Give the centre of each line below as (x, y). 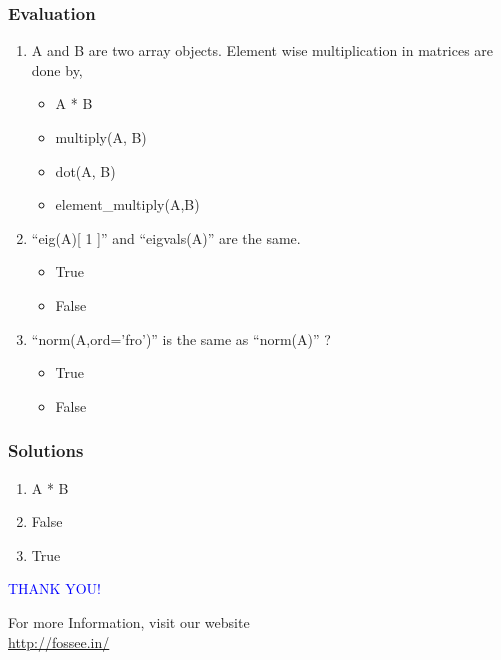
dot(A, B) (85, 170)
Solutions (46, 450)
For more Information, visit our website (129, 621)
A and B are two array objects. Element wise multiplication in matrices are (262, 50)
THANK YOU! (54, 588)
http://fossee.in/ (59, 641)
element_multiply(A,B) (127, 204)
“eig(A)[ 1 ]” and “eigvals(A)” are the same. (166, 237)
